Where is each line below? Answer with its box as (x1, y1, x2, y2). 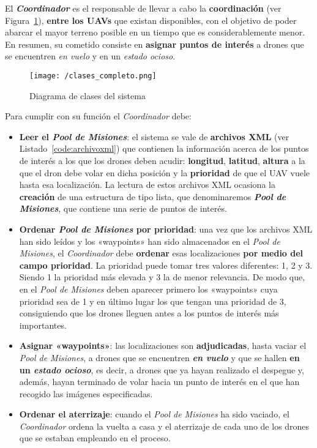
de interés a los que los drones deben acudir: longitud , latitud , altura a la (19, 154, 305, 166)
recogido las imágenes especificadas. (19, 387, 153, 400)
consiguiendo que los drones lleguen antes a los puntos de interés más (19, 307, 279, 319)
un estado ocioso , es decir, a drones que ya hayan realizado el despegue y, (19, 363, 304, 376)
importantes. (19, 318, 67, 331)
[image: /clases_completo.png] (29, 71, 157, 80)
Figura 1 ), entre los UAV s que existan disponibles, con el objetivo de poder (5, 13, 297, 26)
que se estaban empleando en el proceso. (19, 431, 171, 444)
